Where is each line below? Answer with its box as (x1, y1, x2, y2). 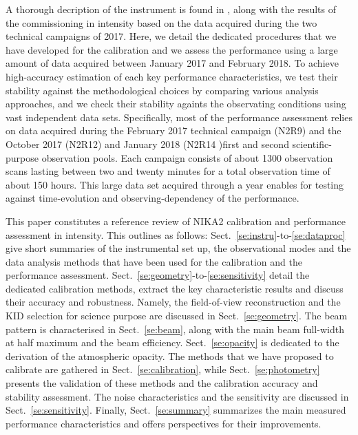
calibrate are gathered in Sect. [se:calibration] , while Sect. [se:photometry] (6, 362, 320, 376)
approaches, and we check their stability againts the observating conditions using (6, 96, 346, 111)
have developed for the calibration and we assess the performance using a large (6, 42, 338, 56)
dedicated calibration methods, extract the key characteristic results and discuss (6, 281, 344, 295)
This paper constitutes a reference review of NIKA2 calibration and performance (6, 213, 346, 228)
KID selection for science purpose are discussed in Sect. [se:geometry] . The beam (6, 308, 348, 323)
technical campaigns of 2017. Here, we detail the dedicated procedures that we (6, 29, 337, 43)
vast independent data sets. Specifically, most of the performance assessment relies (6, 109, 352, 124)
